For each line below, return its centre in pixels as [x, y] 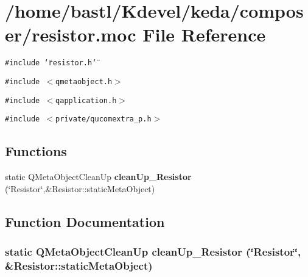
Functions [36, 151]
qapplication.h [86, 100]
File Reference [204, 34]
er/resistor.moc [71, 34]
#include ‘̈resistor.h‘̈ [51, 63]
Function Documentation [85, 221]
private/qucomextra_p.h [103, 119]
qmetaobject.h [84, 81]
